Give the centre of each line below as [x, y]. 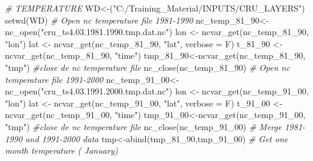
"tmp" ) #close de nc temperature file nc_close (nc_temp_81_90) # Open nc [148, 67]
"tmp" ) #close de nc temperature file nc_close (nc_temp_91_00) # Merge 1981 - [155, 126]
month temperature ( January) [62, 150]
